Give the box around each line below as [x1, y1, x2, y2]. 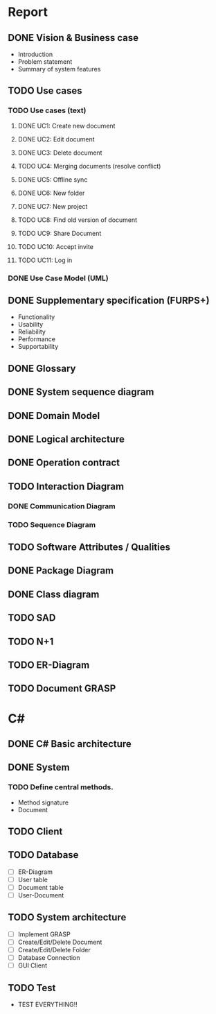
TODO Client [8, 826, 63, 837]
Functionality [17, 313, 55, 321]
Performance [17, 335, 56, 343]
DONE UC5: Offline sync [17, 175, 88, 184]
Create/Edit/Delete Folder [17, 946, 91, 954]
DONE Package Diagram [8, 565, 114, 576]
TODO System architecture [8, 911, 127, 923]
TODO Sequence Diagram [8, 519, 96, 529]
